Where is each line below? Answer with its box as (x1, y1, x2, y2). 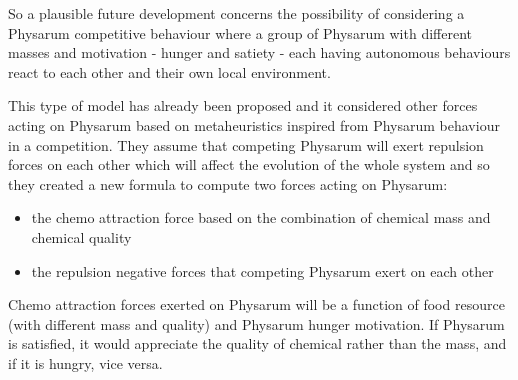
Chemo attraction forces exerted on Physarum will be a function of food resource (8, 294, 505, 315)
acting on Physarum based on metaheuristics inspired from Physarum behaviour (8, 114, 500, 135)
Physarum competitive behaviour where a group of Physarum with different (8, 22, 472, 43)
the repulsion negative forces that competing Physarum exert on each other (31, 260, 494, 281)
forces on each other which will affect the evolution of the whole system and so (8, 154, 490, 175)
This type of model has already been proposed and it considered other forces (8, 95, 478, 116)
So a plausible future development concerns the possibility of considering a (8, 3, 465, 23)
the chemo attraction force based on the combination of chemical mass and (31, 207, 491, 228)
